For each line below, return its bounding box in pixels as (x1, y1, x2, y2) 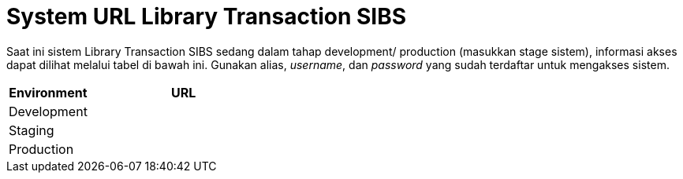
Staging (9, 122, 54, 138)
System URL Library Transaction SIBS (6, 3, 407, 30)
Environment (9, 84, 88, 100)
